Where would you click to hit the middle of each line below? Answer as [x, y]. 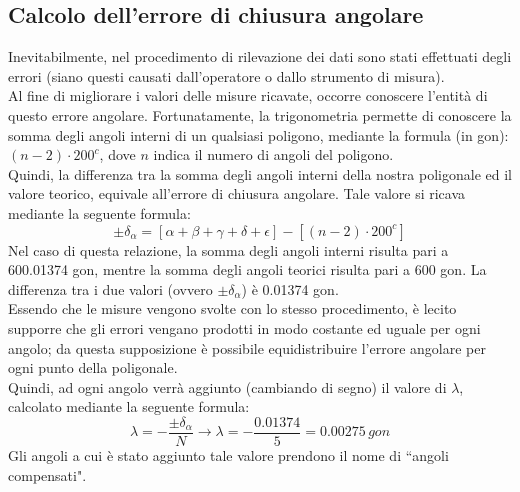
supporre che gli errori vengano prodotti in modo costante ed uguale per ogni [244, 327]
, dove [117, 154]
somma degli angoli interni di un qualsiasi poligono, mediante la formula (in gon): [258, 134]
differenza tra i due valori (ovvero [110, 288]
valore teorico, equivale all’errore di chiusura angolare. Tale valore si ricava [237, 193]
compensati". [47, 474]
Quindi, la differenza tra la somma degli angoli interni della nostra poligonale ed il [260, 173]
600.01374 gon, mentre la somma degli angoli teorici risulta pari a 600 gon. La [247, 269]
